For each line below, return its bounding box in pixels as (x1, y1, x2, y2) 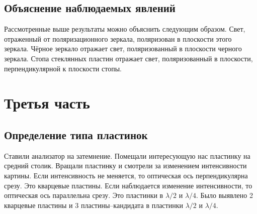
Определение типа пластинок (4, 127, 148, 142)
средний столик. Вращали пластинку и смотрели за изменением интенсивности (4, 160, 247, 171)
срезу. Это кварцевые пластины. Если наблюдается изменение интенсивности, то (4, 180, 252, 190)
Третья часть (4, 92, 90, 113)
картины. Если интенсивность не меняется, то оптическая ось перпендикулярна (4, 170, 248, 180)
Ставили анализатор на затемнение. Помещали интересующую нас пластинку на (4, 150, 250, 161)
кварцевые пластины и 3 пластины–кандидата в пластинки (4, 199, 183, 210)
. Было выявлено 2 (196, 190, 253, 200)
